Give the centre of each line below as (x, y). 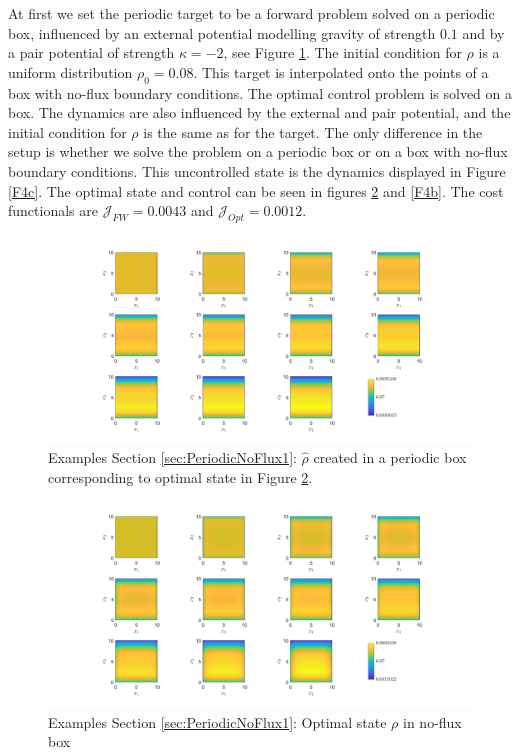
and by (483, 32)
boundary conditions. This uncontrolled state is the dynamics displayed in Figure (257, 170)
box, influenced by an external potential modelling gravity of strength (222, 32)
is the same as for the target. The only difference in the (313, 131)
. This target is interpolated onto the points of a (341, 71)
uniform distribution (70, 71)
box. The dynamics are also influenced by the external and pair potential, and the (259, 112)
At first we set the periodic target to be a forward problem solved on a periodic (251, 13)
